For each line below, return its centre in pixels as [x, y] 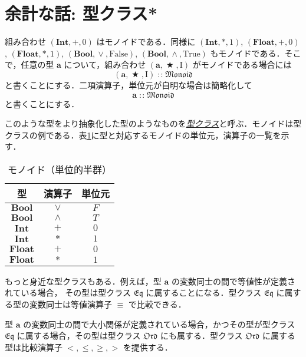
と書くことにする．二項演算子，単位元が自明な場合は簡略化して [129, 85]
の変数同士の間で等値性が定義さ [233, 281]
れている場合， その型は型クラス [68, 292]
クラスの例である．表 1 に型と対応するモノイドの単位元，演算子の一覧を [143, 135]
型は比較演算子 [34, 347]
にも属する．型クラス [201, 335]
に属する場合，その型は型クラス [79, 335]
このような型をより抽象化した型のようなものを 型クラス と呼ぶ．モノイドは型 [153, 123]
